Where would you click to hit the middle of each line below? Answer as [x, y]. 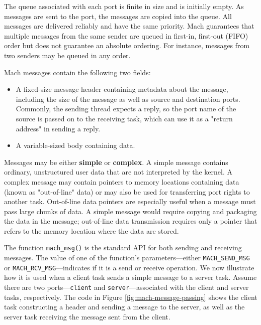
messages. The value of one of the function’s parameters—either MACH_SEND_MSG [127, 258]
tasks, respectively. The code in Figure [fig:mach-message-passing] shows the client [131, 297]
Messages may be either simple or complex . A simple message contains [116, 162]
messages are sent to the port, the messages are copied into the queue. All [118, 16]
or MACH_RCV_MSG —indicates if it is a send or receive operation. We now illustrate [129, 267]
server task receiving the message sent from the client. [87, 316]
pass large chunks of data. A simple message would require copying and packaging [130, 211]
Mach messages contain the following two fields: [77, 72]
